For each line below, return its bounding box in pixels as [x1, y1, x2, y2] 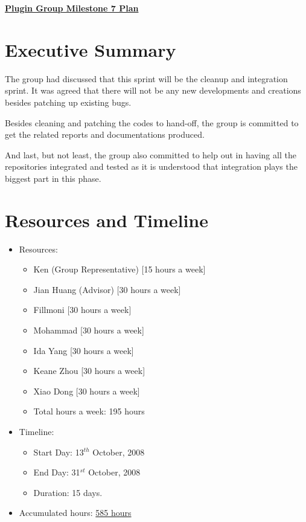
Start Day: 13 [33, 445, 84, 458]
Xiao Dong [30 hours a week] [33, 384, 140, 397]
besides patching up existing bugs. [5, 95, 132, 108]
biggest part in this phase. [5, 172, 101, 184]
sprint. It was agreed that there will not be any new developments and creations [5, 84, 301, 97]
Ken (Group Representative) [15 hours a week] [33, 263, 206, 275]
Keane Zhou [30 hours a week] [33, 364, 145, 377]
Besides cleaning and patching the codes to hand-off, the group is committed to [5, 116, 299, 129]
